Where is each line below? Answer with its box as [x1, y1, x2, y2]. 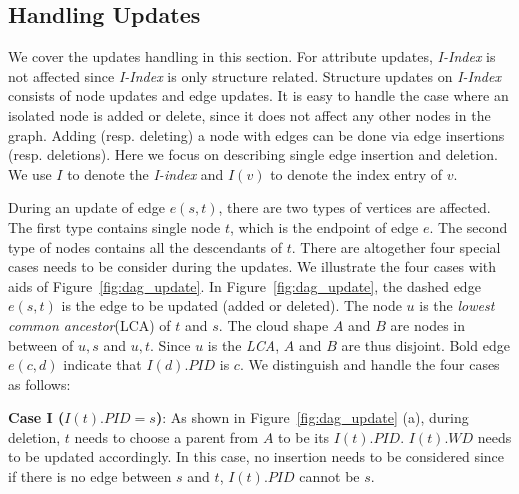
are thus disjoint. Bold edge [341, 334, 510, 355]
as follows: [8, 373, 71, 394]
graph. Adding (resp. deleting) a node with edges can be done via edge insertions [8, 124, 505, 145]
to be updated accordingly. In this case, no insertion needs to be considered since [8, 446, 505, 467]
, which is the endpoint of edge [229, 216, 419, 237]
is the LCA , [207, 334, 280, 355]
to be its [278, 426, 330, 447]
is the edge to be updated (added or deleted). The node [61, 295, 402, 316]
